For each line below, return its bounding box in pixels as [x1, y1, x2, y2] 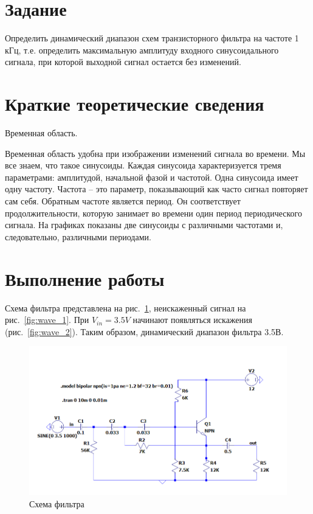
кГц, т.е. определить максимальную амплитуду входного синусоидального [5, 43, 279, 56]
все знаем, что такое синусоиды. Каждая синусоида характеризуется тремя [5, 159, 281, 172]
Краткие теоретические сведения [5, 91, 264, 116]
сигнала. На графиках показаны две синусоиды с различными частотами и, [5, 218, 283, 231]
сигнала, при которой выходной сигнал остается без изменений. [5, 55, 241, 68]
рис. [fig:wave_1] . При [5, 313, 89, 326]
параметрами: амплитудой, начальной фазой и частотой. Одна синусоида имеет [5, 170, 298, 183]
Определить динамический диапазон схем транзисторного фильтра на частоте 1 [5, 32, 299, 44]
